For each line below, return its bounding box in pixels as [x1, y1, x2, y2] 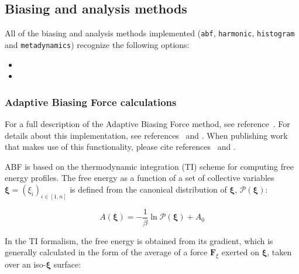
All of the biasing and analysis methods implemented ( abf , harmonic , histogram [5, 27, 295, 39]
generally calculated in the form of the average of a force [5, 246, 208, 258]
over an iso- [5, 258, 46, 270]
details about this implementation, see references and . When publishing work [5, 129, 288, 141]
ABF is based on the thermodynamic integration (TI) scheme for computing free [5, 160, 294, 172]
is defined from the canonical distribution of [70, 183, 227, 195]
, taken [267, 246, 292, 258]
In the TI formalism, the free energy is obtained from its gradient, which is [5, 234, 273, 246]
